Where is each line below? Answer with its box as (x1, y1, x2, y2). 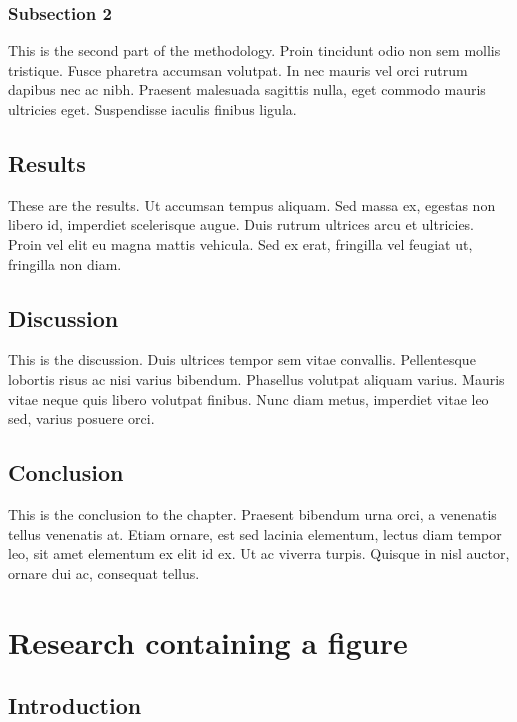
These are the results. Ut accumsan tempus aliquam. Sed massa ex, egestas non (8, 194, 496, 215)
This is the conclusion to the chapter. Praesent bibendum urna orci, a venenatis (8, 503, 497, 524)
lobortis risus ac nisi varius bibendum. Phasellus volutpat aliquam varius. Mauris (8, 368, 505, 389)
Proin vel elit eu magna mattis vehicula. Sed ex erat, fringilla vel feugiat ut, (8, 233, 473, 254)
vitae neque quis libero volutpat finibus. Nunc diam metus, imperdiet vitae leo (8, 388, 489, 409)
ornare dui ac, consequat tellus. (8, 562, 200, 583)
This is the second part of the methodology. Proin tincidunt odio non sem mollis (8, 40, 501, 61)
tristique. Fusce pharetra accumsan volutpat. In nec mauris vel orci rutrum (8, 59, 468, 80)
